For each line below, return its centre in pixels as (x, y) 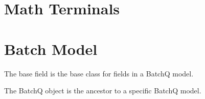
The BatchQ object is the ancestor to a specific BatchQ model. (103, 91)
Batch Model (51, 48)
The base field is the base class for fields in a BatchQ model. (99, 73)
